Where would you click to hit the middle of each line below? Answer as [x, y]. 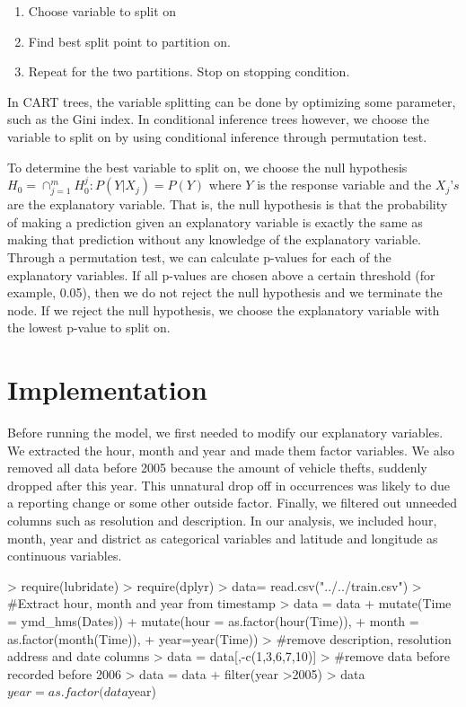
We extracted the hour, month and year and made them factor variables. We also [231, 450]
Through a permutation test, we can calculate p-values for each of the [199, 256]
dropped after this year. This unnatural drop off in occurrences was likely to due [229, 485]
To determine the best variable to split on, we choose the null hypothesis [207, 167]
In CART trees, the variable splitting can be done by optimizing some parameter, [232, 101]
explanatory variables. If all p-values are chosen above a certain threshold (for [221, 274]
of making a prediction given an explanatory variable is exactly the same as [215, 221]
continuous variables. [65, 556]
